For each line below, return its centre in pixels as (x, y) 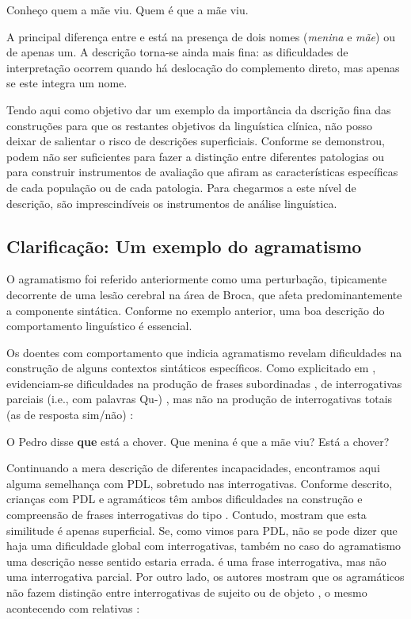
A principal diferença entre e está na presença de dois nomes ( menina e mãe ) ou (201, 36)
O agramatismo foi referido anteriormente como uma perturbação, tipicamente (197, 279)
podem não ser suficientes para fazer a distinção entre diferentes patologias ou (196, 156)
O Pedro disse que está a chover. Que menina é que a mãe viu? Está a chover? (198, 441)
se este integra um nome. (67, 83)
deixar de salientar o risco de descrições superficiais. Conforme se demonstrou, (196, 141)
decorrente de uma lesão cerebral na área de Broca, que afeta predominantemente (204, 294)
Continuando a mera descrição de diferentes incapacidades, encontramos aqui (193, 468)
